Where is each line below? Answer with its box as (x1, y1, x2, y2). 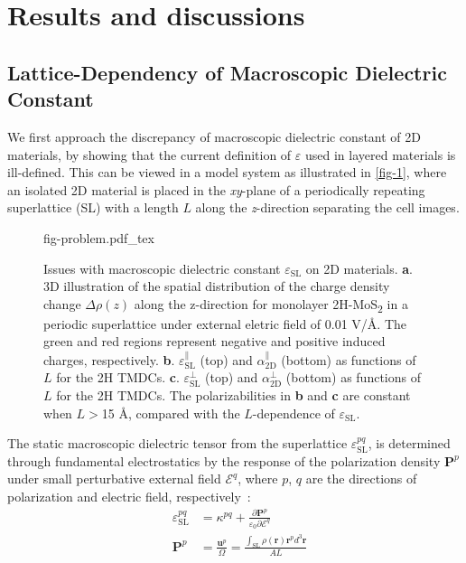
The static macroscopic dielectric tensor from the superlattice (7, 434, 348, 453)
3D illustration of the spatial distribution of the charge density (43, 277, 390, 296)
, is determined (368, 434, 451, 453)
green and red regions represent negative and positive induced (43, 332, 386, 351)
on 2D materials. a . (305, 258, 413, 277)
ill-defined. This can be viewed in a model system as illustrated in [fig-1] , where (7, 163, 447, 182)
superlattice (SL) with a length (7, 198, 179, 217)
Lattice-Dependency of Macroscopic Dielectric (7, 58, 447, 86)
